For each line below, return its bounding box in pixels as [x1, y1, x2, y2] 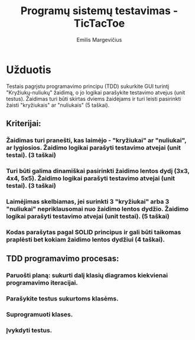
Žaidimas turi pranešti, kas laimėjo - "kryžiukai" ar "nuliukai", [6, 136, 187, 144]
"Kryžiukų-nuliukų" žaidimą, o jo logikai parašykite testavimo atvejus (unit [6, 89, 186, 96]
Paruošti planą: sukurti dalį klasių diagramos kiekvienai [6, 272, 168, 280]
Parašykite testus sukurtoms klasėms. [6, 295, 119, 302]
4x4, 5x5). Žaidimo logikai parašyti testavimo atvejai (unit [6, 174, 175, 182]
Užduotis [6, 63, 51, 76]
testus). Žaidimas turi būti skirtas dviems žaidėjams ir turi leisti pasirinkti [6, 95, 181, 102]
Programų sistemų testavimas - [20, 4, 178, 18]
